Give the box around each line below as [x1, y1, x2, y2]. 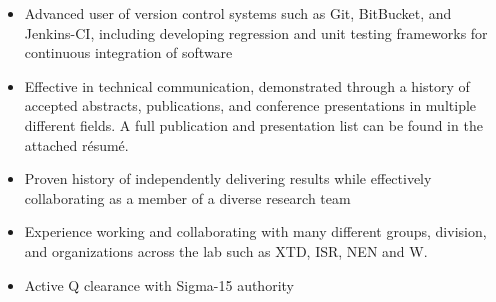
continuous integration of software [24, 42, 233, 63]
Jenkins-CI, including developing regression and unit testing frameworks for [24, 22, 488, 43]
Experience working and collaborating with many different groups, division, [24, 221, 487, 242]
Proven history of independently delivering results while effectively [24, 168, 432, 189]
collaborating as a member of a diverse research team [24, 187, 351, 208]
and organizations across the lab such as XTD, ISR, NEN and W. [24, 240, 428, 261]
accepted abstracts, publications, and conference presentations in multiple [24, 95, 477, 116]
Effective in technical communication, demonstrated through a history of [24, 75, 470, 96]
